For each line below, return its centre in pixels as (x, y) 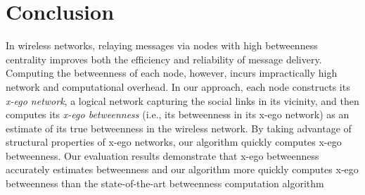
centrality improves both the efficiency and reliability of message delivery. (164, 59)
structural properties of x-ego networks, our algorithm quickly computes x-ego (174, 142)
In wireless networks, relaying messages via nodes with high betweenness (162, 45)
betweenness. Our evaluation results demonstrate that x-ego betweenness (162, 155)
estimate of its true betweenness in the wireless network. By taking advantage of (179, 128)
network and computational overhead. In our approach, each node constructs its (178, 86)
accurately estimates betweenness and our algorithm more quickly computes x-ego (182, 169)
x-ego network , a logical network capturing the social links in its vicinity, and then (182, 100)
